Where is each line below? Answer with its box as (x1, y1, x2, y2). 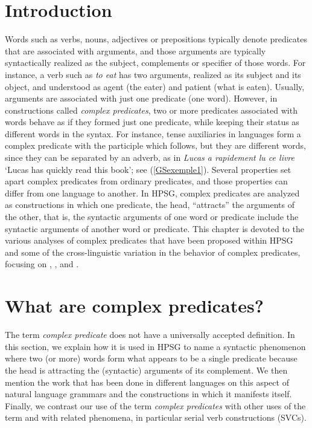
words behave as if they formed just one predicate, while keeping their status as (5, 115, 299, 128)
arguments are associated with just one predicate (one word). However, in (5, 92, 278, 105)
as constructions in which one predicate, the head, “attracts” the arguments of (5, 198, 295, 211)
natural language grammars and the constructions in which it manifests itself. (5, 387, 292, 400)
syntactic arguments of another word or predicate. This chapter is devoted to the (5, 222, 304, 235)
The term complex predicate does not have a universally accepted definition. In (5, 328, 295, 341)
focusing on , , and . (5, 258, 79, 270)
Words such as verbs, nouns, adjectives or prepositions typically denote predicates (5, 33, 308, 45)
